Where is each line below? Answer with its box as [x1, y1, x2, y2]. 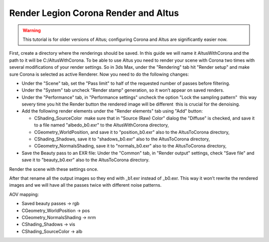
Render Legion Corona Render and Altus [9, 7, 179, 18]
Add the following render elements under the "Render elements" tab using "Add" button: [21, 108, 203, 114]
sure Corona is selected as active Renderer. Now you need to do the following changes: [9, 71, 189, 77]
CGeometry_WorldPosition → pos [21, 207, 90, 214]
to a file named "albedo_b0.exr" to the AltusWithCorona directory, [34, 122, 169, 128]
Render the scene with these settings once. [9, 166, 99, 172]
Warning [22, 27, 41, 33]
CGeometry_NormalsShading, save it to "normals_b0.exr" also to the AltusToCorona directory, [34, 143, 227, 149]
